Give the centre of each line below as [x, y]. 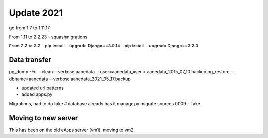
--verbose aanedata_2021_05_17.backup [90, 79]
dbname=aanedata [29, 79]
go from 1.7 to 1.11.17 [30, 28]
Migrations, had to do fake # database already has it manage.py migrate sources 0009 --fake [105, 103]
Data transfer [30, 60]
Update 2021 [36, 13]
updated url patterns [43, 88]
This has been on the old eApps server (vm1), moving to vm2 [71, 130]
